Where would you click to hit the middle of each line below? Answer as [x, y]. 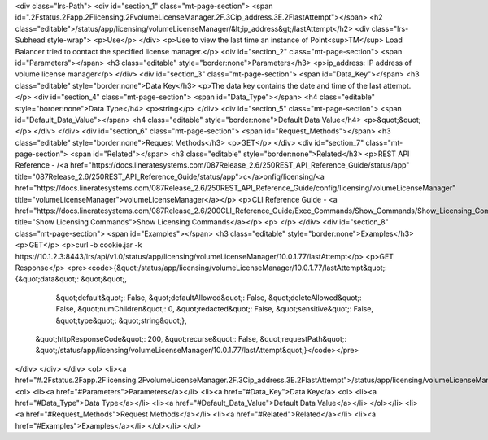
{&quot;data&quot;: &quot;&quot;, [71, 279]
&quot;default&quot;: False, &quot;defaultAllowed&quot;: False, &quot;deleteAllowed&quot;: [209, 298]
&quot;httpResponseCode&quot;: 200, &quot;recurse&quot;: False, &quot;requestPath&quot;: [191, 338]
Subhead [30, 40]
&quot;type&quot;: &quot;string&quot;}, [121, 320]
